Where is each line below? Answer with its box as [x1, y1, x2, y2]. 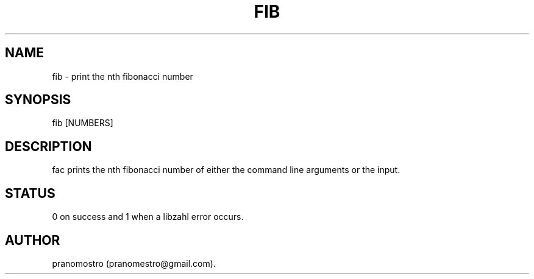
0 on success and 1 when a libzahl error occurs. [52, 211, 244, 222]
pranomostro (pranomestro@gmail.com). [52, 258, 216, 269]
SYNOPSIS [5, 92, 71, 108]
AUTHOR [5, 232, 60, 248]
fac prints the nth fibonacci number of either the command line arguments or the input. [52, 164, 400, 175]
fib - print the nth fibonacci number [52, 71, 193, 82]
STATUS [5, 185, 55, 201]
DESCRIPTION [5, 138, 92, 154]
